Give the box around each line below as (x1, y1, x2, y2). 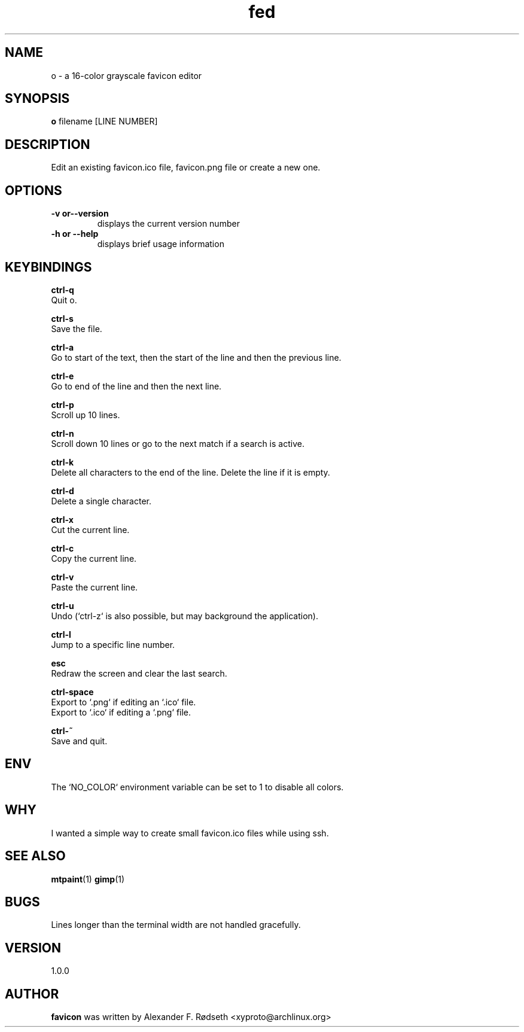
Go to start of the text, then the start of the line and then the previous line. (51, 352, 342, 363)
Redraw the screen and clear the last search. (51, 668, 227, 678)
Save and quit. (51, 735, 108, 746)
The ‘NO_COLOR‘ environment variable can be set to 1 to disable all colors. (51, 781, 344, 792)
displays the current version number (97, 218, 240, 229)
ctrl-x (51, 514, 74, 525)
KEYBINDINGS (5, 259, 92, 275)
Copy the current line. (51, 553, 137, 564)
